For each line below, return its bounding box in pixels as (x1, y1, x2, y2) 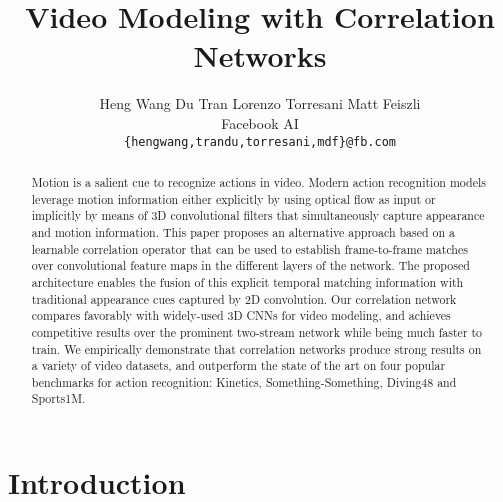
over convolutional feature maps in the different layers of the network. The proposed (31, 257, 470, 274)
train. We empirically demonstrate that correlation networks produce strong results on (31, 340, 482, 357)
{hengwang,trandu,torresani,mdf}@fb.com (123, 134, 397, 149)
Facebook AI (221, 112, 299, 133)
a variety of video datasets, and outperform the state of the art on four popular (31, 357, 446, 374)
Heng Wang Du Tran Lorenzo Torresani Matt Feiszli (99, 93, 421, 114)
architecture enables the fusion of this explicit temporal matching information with (31, 273, 464, 290)
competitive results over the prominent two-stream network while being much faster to (31, 323, 483, 340)
